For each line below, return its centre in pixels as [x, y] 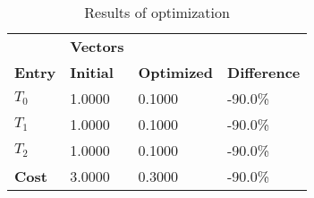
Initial [92, 72]
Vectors [97, 46]
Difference [264, 72]
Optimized [176, 72]
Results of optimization [157, 12]
